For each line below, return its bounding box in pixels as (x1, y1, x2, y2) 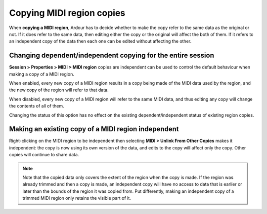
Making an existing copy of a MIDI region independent (9, 125, 179, 133)
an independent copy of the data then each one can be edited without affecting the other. (9, 38, 192, 44)
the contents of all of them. (9, 103, 64, 109)
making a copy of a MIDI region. (9, 71, 74, 77)
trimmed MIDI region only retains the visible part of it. (22, 195, 131, 201)
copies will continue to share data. (9, 152, 79, 158)
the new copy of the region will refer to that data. (9, 87, 109, 93)
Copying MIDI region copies (9, 7, 126, 18)
